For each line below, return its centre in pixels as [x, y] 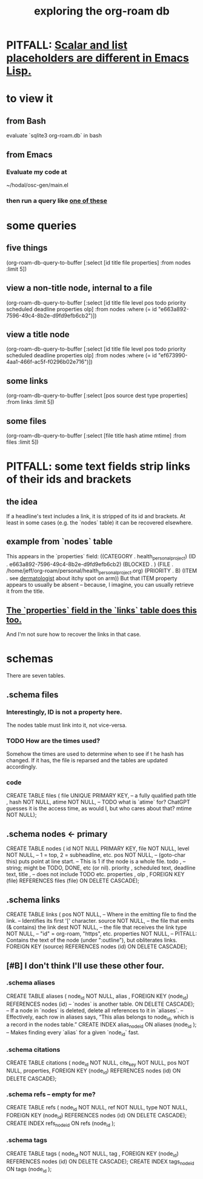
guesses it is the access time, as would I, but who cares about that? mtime [99, 808]
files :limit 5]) [22, 442]
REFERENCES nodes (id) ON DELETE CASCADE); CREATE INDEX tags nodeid [100, 1162]
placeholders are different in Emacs [98, 58]
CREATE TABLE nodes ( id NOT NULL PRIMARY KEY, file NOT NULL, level [98, 848]
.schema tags [27, 1140]
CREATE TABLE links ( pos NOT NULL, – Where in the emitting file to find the [101, 914]
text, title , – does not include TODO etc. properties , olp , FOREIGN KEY [95, 874]
